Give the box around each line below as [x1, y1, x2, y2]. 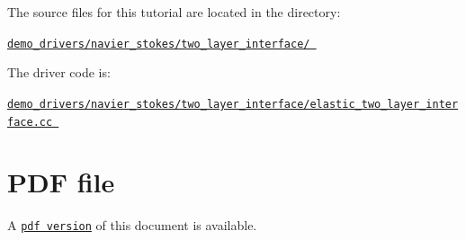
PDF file [7, 164, 115, 200]
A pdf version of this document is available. [7, 216, 257, 235]
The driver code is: [7, 63, 111, 82]
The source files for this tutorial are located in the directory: [7, 3, 341, 21]
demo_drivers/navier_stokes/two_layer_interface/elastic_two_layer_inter [7, 97, 459, 111]
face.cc [7, 115, 53, 129]
